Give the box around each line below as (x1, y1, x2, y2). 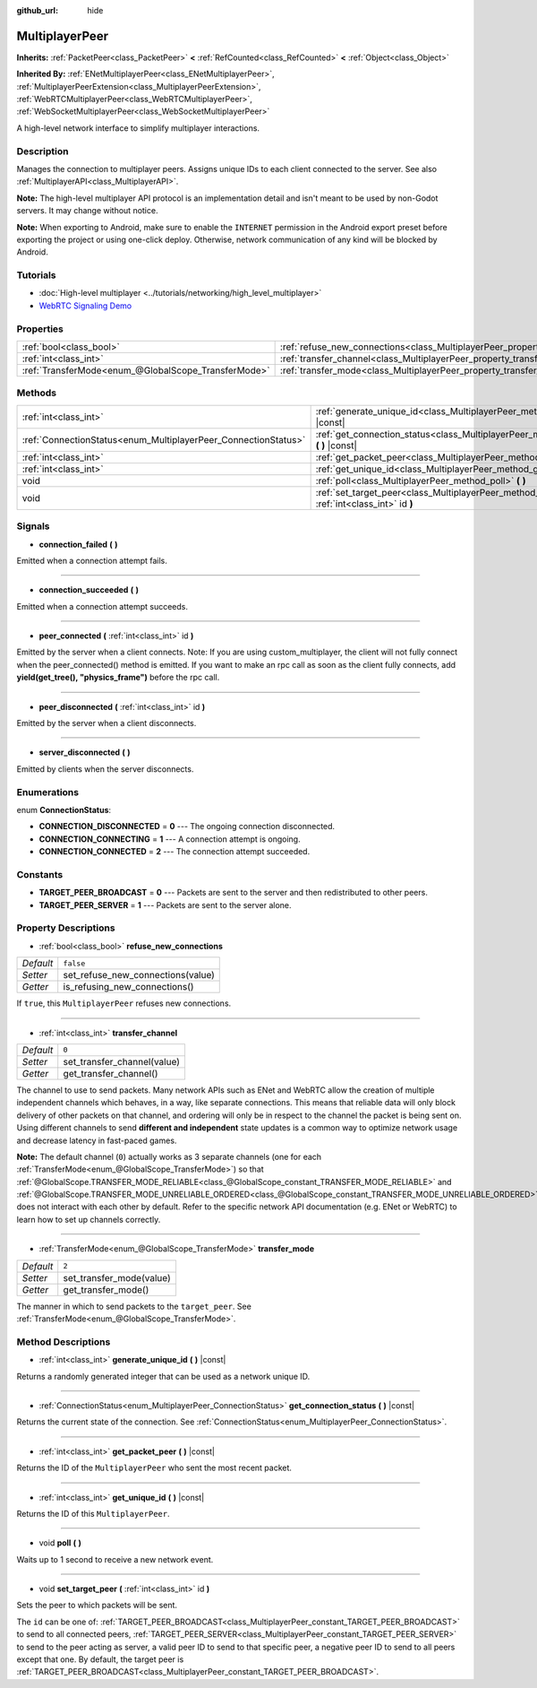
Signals (16, 520, 50, 532)
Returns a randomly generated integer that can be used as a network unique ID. (16, 1371, 311, 1381)
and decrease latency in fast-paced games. (16, 1135, 177, 1146)
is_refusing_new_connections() (63, 981, 194, 993)
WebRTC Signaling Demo (38, 300, 132, 311)
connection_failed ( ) (38, 539, 118, 550)
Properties (16, 323, 64, 335)
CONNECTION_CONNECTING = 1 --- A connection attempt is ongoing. (38, 834, 301, 844)
